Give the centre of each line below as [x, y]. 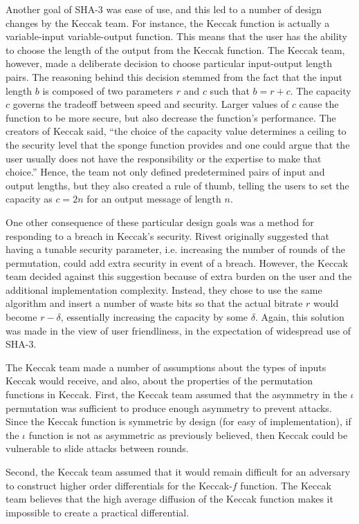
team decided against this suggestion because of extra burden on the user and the [179, 276]
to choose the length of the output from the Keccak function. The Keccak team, [175, 49]
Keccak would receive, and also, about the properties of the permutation [159, 381]
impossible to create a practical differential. [98, 512]
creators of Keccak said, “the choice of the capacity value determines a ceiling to [176, 131]
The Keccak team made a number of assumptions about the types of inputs [166, 367]
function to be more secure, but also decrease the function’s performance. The [171, 117]
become [21, 317]
